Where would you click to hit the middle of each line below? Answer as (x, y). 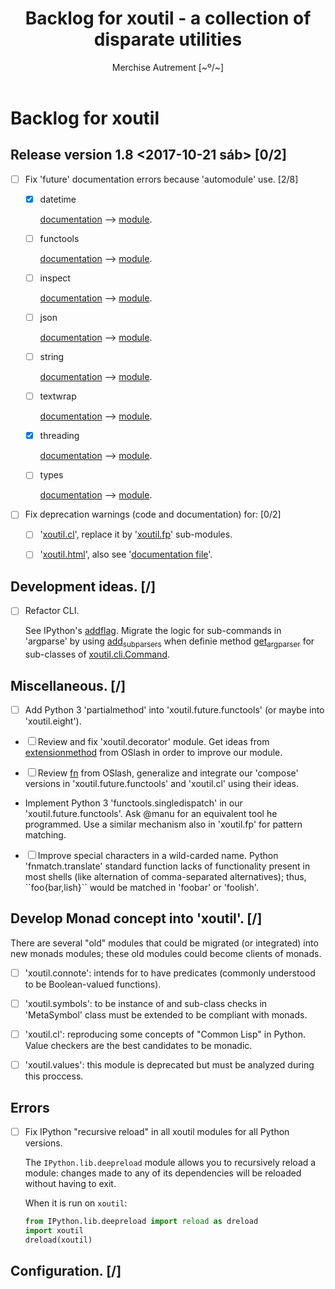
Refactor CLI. (52, 611)
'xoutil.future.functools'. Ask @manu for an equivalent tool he (151, 814)
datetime (58, 199)
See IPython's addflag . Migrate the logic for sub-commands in (153, 631)
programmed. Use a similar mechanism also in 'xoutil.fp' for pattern (163, 824)
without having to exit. (70, 1183)
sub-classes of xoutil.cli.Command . (97, 654)
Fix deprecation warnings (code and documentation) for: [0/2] (153, 514)
